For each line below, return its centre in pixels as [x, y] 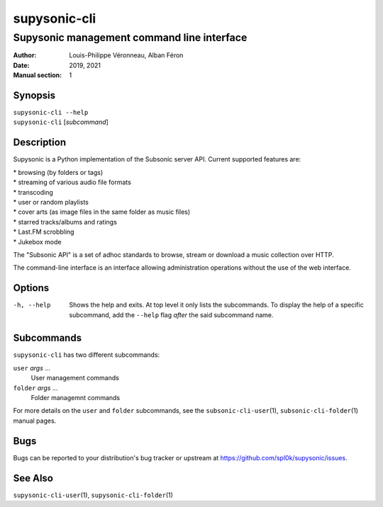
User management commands [75, 378]
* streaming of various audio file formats [72, 182]
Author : [25, 55]
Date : [21, 65]
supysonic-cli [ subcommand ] [61, 122]
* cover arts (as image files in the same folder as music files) [102, 212]
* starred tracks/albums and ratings [65, 222]
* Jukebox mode [37, 241]
